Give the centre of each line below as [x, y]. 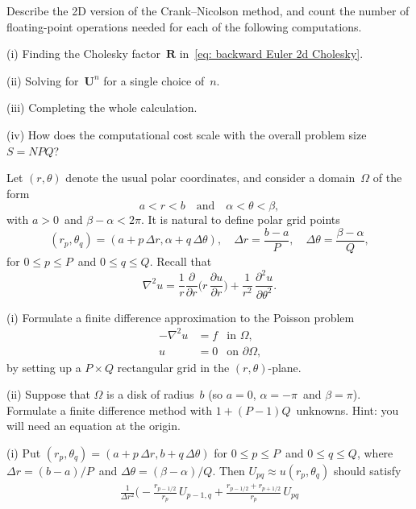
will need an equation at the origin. [94, 426]
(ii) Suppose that [48, 394]
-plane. [285, 367]
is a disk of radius [150, 394]
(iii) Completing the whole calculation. [102, 108]
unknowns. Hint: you [347, 410]
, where [375, 453]
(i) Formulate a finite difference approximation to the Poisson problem [181, 317]
